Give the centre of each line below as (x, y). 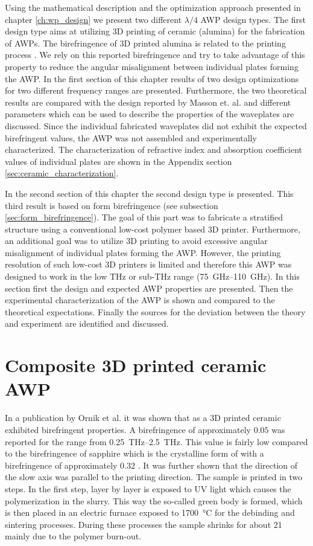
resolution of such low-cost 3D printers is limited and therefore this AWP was (148, 264)
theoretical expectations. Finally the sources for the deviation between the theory (155, 311)
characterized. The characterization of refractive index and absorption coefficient (154, 149)
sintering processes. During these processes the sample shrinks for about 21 (144, 524)
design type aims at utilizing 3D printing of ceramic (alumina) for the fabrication (155, 31)
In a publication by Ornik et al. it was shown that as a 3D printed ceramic (143, 418)
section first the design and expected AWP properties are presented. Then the (149, 288)
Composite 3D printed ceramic (136, 365)
